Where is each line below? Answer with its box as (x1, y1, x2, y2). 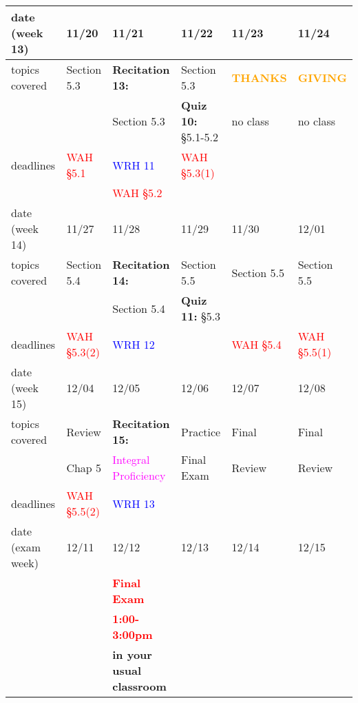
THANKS (231, 69, 287, 85)
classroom (112, 678, 167, 694)
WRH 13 (112, 495, 155, 511)
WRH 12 (112, 336, 155, 352)
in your (112, 646, 152, 662)
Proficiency (112, 467, 166, 483)
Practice (181, 423, 221, 440)
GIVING (297, 69, 347, 85)
